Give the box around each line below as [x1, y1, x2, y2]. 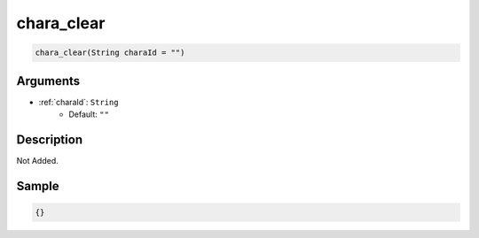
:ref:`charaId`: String [38, 96, 119, 107]
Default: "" [68, 109, 110, 119]
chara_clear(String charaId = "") [35, 48, 185, 58]
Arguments [16, 73, 81, 88]
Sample [16, 178, 59, 194]
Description [16, 132, 83, 147]
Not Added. [16, 155, 59, 165]
